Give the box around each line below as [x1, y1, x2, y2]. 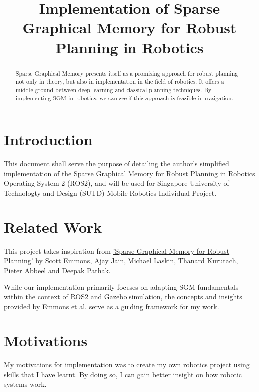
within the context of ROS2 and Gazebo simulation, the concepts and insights [4, 291, 242, 301]
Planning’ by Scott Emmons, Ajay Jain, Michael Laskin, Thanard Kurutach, [4, 255, 238, 266]
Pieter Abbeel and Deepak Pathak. [4, 265, 111, 275]
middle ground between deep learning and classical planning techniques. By [15, 85, 212, 94]
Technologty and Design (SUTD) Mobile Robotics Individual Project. [4, 187, 217, 197]
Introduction [4, 129, 93, 150]
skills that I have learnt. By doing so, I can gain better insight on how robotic [4, 369, 242, 379]
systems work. [4, 379, 47, 389]
